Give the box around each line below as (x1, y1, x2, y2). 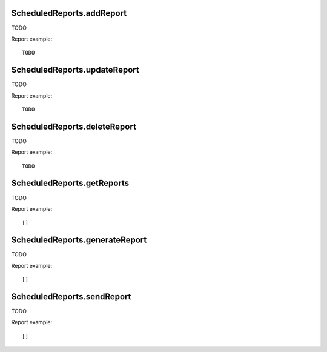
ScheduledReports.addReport (11, 8, 127, 18)
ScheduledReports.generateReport (11, 235, 147, 245)
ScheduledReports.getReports (11, 178, 130, 188)
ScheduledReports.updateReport (11, 65, 139, 75)
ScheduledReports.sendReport (11, 291, 131, 302)
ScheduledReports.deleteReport (11, 121, 136, 131)
